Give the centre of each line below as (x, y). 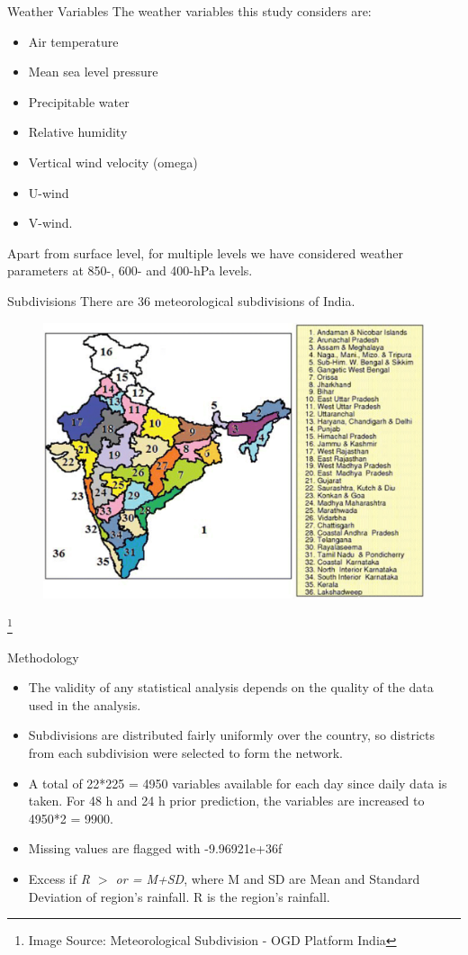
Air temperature (73, 41)
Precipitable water (79, 101)
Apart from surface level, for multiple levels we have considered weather (205, 252)
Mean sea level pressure (93, 72)
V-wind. (50, 223)
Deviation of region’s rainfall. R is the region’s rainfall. (179, 896)
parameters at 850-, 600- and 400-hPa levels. (130, 270)
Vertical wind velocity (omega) (113, 162)
